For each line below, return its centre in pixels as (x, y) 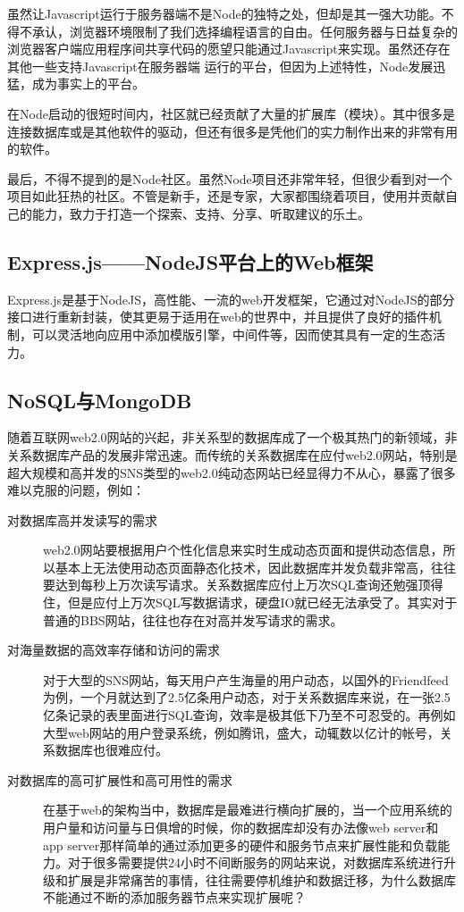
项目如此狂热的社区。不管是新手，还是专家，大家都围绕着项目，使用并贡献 (226, 196)
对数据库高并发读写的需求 (82, 519)
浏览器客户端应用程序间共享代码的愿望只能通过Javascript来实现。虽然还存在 (229, 49)
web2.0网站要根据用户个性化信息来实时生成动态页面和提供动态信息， (243, 550)
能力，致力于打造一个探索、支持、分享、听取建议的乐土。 (201, 213)
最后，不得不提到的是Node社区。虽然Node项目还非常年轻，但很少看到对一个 (230, 178)
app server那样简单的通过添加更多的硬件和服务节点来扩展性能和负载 (240, 845)
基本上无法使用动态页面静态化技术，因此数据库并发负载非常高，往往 (255, 567)
